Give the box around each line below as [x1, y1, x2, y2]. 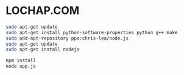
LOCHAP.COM [5, 4, 80, 18]
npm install [5, 57, 36, 64]
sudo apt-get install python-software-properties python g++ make [5, 29, 178, 35]
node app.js [5, 63, 36, 70]
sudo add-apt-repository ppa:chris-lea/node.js [5, 35, 129, 41]
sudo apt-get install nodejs [5, 46, 80, 52]
